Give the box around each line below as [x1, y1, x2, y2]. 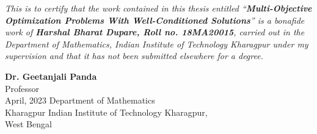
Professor [5, 82, 40, 94]
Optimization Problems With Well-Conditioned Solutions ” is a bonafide [5, 13, 305, 26]
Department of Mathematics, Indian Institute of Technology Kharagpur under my [5, 37, 308, 50]
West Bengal [5, 118, 52, 130]
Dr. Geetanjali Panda [5, 69, 97, 82]
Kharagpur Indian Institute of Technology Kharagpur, [5, 105, 208, 118]
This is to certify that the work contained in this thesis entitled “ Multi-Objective [5, 2, 312, 14]
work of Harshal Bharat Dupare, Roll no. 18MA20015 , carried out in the [5, 26, 305, 38]
